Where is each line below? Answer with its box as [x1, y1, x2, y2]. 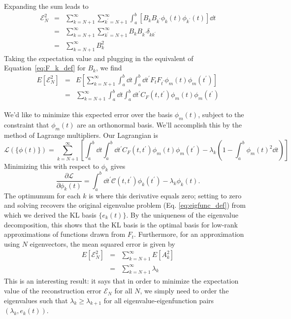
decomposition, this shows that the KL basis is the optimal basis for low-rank [4, 219, 238, 229]
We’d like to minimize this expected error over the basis [4, 109, 173, 120]
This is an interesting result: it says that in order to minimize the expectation [4, 276, 239, 286]
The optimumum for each [4, 190, 81, 200]
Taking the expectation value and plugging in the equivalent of [4, 53, 194, 63]
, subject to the [198, 109, 244, 120]
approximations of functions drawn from [4, 229, 126, 239]
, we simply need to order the [140, 286, 229, 296]
